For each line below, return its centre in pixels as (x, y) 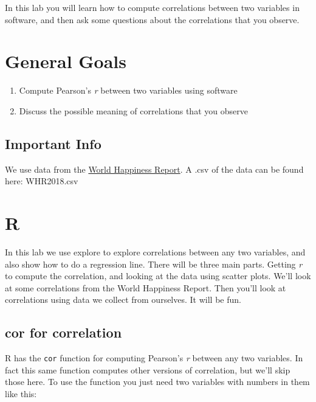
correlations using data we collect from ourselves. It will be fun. (123, 300)
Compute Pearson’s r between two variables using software (128, 90)
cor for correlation (64, 332)
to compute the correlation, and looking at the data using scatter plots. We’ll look (158, 276)
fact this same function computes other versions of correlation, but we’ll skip (148, 369)
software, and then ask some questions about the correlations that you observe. (152, 19)
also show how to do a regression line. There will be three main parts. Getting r (154, 264)
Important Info (53, 143)
